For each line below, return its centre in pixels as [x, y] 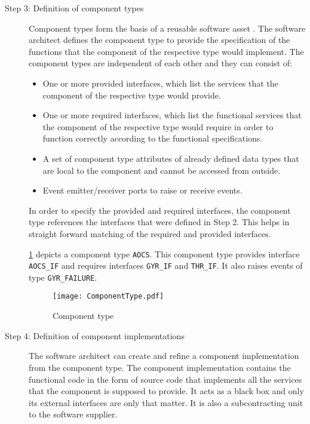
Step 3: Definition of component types [74, 8]
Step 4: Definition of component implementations [95, 335]
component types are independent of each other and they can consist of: [160, 63]
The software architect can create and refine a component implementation [164, 356]
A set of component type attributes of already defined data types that [171, 158]
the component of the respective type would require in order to [158, 126]
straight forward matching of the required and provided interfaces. [150, 233]
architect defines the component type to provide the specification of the [159, 40]
